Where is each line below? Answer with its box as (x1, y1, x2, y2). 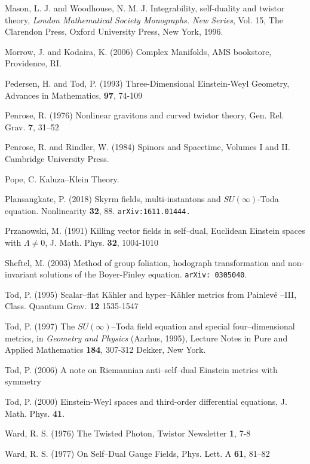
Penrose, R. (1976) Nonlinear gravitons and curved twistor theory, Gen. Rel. (5, 109, 284, 121)
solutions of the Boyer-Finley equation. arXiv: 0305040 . (39, 268, 247, 280)
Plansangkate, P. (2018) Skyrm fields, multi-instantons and (5, 193, 221, 205)
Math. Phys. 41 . (5, 407, 65, 419)
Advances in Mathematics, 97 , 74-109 (5, 88, 143, 101)
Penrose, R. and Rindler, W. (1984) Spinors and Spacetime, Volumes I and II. (5, 141, 290, 153)
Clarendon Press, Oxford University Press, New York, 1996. (5, 25, 223, 38)
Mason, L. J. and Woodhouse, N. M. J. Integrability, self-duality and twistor (5, 2, 285, 14)
